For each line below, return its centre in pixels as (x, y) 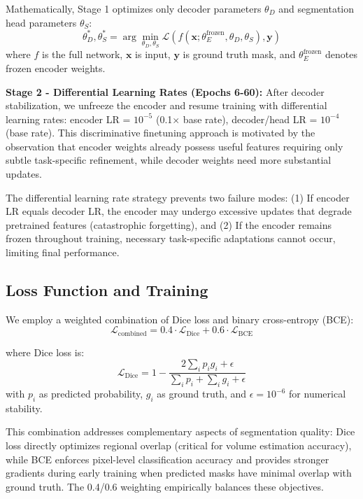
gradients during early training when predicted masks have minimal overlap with (179, 473)
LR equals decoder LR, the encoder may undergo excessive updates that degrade (179, 211)
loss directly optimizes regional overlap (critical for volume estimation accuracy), (179, 445)
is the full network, (83, 54)
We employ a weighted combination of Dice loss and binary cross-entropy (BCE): (180, 319)
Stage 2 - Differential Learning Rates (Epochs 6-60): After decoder (165, 91)
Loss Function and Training (107, 290)
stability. (24, 408)
